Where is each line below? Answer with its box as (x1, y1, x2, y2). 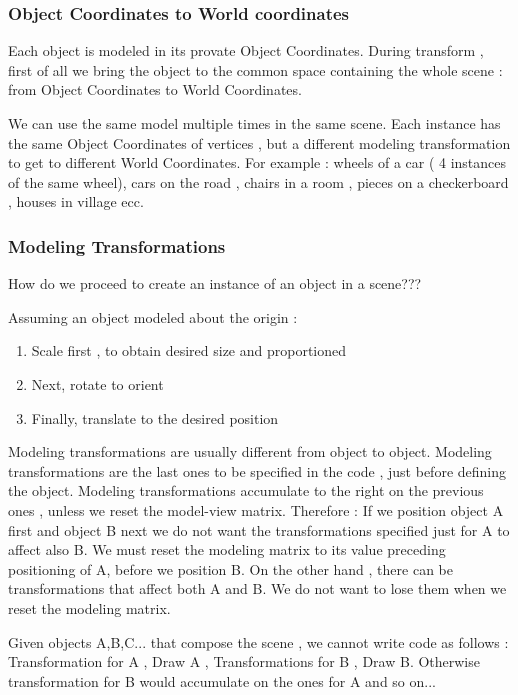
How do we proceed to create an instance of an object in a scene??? (8, 273, 422, 294)
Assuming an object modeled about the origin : (8, 306, 298, 327)
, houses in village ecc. (8, 191, 144, 212)
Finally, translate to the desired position (31, 407, 279, 428)
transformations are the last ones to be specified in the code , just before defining (8, 460, 507, 481)
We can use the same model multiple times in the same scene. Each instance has (8, 113, 501, 133)
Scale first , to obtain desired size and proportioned (31, 340, 347, 361)
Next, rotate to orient (31, 373, 164, 394)
